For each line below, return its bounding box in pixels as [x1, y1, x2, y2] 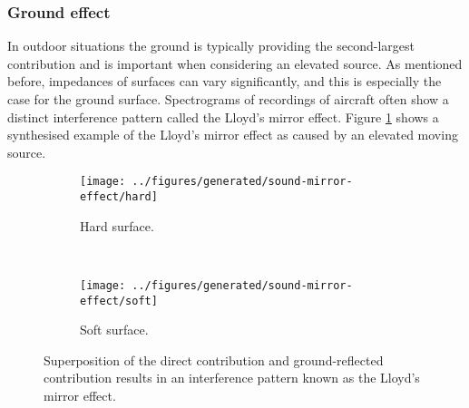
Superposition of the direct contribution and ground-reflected [44, 350, 384, 369]
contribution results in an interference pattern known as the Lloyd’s [44, 368, 420, 387]
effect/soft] [80, 294, 158, 307]
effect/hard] [80, 190, 158, 204]
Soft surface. [80, 320, 149, 339]
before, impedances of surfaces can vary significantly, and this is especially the [7, 72, 442, 91]
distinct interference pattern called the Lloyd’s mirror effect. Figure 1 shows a [7, 107, 439, 126]
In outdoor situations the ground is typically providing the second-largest [7, 36, 415, 55]
